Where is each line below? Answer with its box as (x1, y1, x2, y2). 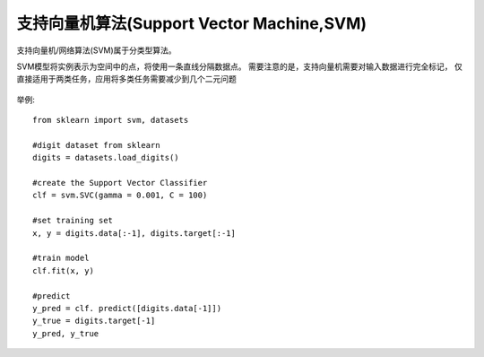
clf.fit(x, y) (32, 266, 94, 275)
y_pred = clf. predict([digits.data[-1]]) (32, 303, 222, 313)
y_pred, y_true (32, 328, 99, 338)
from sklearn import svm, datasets (32, 115, 189, 126)
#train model (32, 253, 90, 264)
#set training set (32, 215, 114, 226)
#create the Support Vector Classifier (32, 178, 208, 188)
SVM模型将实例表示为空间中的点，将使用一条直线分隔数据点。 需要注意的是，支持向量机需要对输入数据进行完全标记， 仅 (16, 61, 463, 72)
